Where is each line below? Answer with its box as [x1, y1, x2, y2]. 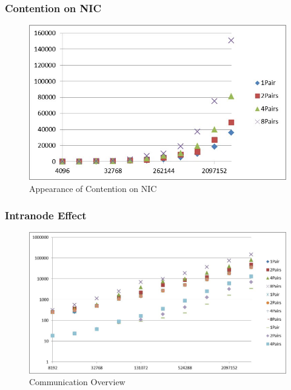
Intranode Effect [5, 208, 87, 223]
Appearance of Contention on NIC [29, 182, 157, 194]
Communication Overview [29, 375, 125, 388]
